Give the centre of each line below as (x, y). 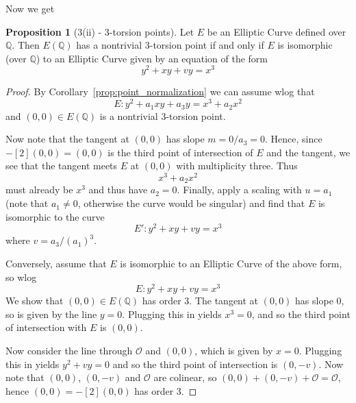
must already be (39, 190)
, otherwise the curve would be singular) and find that (191, 203)
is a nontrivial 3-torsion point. (163, 115)
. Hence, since (294, 139)
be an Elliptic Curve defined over (277, 31)
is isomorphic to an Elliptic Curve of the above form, (231, 263)
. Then (26, 45)
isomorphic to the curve (55, 216)
